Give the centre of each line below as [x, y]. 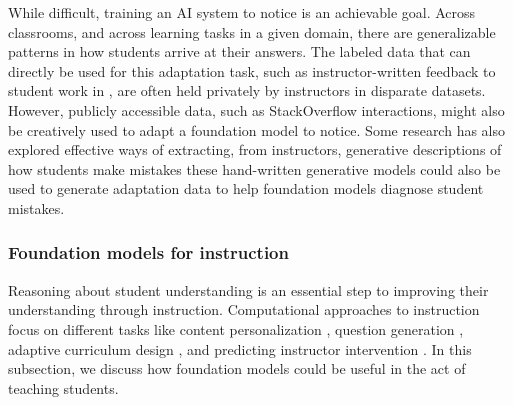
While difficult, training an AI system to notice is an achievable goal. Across [242, 12]
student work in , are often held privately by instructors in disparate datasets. [247, 90]
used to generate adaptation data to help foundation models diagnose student [246, 188]
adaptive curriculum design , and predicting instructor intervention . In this [240, 348]
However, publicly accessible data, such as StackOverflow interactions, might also [256, 109]
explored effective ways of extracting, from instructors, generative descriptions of [255, 149]
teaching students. [63, 387]
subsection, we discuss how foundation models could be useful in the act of [237, 368]
